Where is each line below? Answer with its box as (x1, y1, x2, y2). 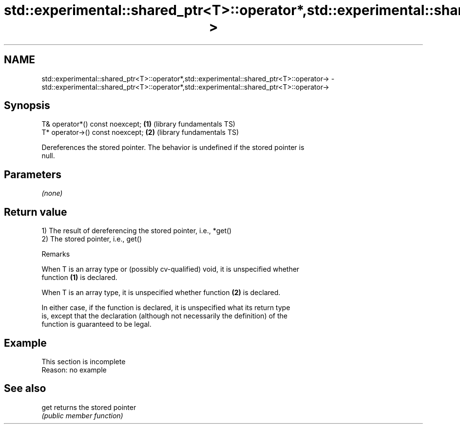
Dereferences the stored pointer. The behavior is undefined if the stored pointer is (41, 143, 305, 152)
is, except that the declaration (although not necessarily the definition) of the (41, 312, 287, 320)
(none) (41, 189, 63, 198)
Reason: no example (41, 365, 107, 374)
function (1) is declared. (41, 273, 117, 282)
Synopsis (4, 99, 50, 112)
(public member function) (41, 411, 123, 420)
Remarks (41, 250, 70, 259)
